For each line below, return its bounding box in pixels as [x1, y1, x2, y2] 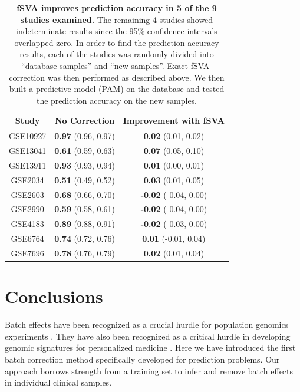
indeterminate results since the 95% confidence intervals [16, 25, 217, 37]
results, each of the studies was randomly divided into [19, 48, 214, 60]
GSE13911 [9, 159, 47, 171]
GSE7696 [11, 246, 44, 259]
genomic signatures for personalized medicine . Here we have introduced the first [5, 341, 296, 354]
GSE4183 [11, 218, 44, 230]
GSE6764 [11, 232, 44, 245]
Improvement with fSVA [123, 114, 225, 127]
